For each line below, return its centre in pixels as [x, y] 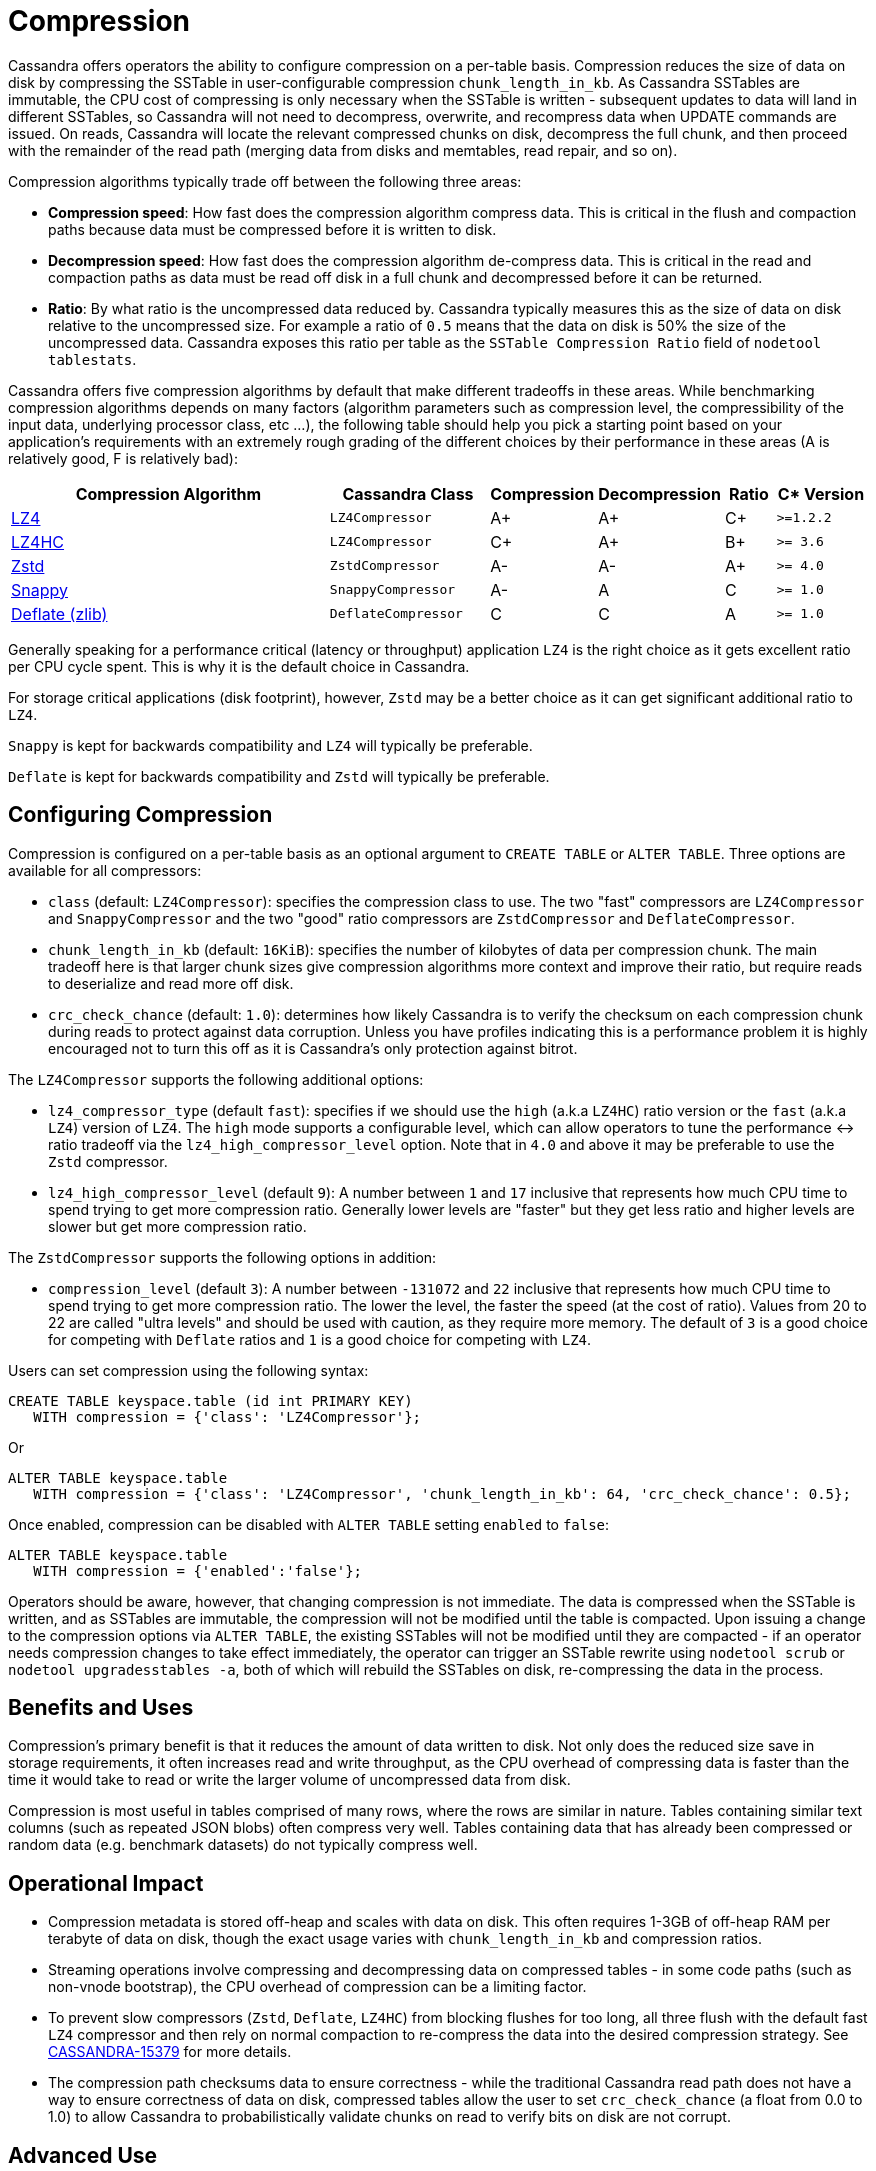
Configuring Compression [140, 815]
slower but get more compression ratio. [177, 1226]
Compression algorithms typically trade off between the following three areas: [265, 181]
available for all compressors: [105, 870]
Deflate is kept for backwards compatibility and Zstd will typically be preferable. [279, 776]
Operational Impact [106, 1883]
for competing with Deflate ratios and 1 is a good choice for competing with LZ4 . [320, 1339]
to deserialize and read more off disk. [171, 983]
